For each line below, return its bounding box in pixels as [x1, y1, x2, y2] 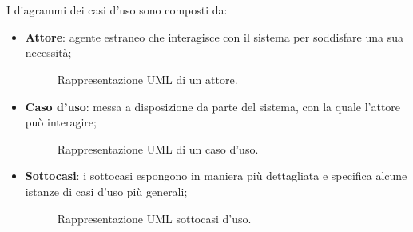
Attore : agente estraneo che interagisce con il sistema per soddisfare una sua [25, 28, 403, 45]
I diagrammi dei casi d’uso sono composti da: [6, 2, 228, 18]
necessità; [25, 44, 72, 61]
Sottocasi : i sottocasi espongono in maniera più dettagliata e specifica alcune [25, 167, 407, 184]
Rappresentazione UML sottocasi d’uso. [57, 210, 252, 226]
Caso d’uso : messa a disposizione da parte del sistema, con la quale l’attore [25, 98, 401, 114]
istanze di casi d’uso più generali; [25, 182, 188, 199]
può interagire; [25, 114, 97, 130]
